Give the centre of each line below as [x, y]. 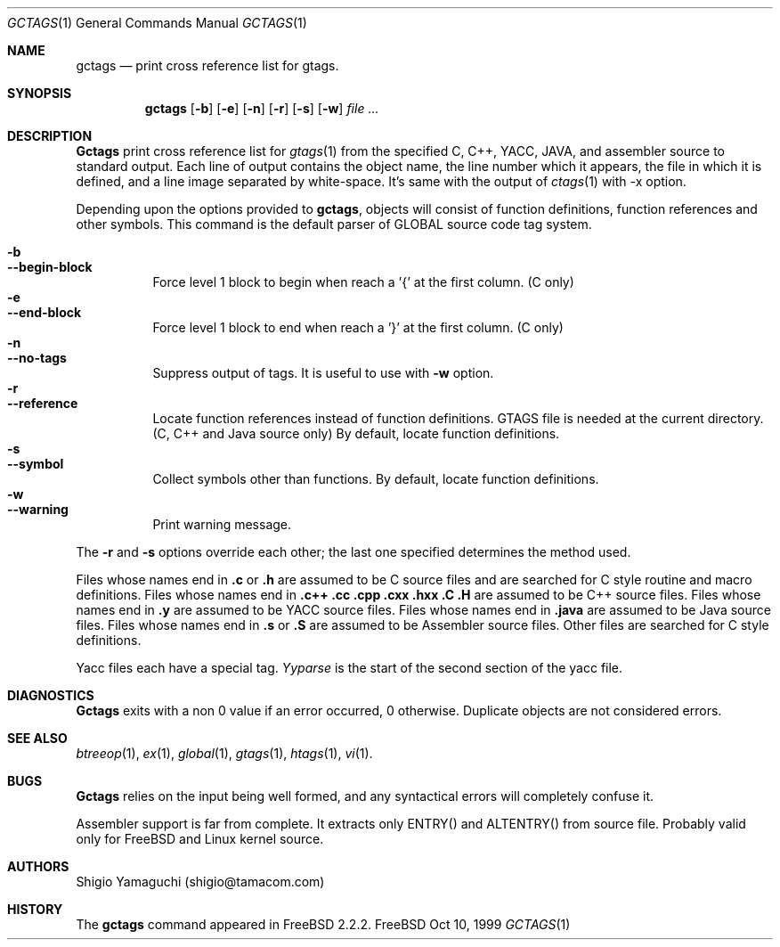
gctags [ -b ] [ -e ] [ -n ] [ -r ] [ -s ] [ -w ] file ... [262, 108]
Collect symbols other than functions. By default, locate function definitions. [376, 479]
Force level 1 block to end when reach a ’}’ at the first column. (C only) [358, 327]
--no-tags [37, 358]
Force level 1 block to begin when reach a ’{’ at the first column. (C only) [363, 282]
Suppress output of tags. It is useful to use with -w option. [323, 373]
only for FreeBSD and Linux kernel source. [200, 839]
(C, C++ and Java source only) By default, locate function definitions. [356, 433]
